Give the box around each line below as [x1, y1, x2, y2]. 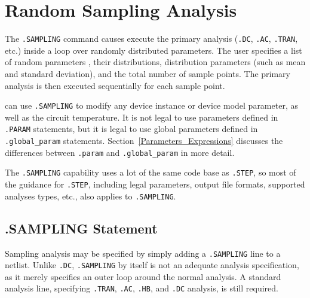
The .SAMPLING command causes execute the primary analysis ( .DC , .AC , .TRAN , [5, 32, 298, 45]
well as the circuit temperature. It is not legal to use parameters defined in [5, 110, 278, 123]
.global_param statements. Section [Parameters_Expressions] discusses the [5, 134, 283, 147]
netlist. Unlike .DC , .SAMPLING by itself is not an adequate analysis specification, [5, 259, 299, 271]
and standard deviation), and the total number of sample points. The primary [5, 67, 291, 79]
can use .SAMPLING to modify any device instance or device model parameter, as [5, 99, 298, 112]
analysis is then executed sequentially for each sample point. [5, 79, 225, 91]
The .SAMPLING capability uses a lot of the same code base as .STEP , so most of [5, 166, 296, 179]
